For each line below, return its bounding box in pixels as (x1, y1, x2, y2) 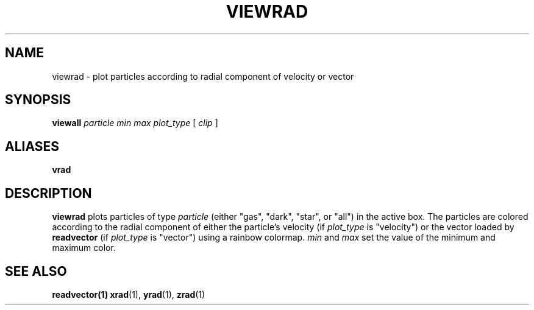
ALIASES (5, 138, 60, 154)
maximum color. (52, 242, 116, 253)
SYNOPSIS (5, 92, 71, 108)
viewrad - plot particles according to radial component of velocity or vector (52, 71, 354, 82)
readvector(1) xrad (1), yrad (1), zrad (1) (52, 289, 205, 300)
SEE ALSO (5, 263, 67, 279)
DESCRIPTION (5, 185, 92, 201)
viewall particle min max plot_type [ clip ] (52, 118, 218, 129)
